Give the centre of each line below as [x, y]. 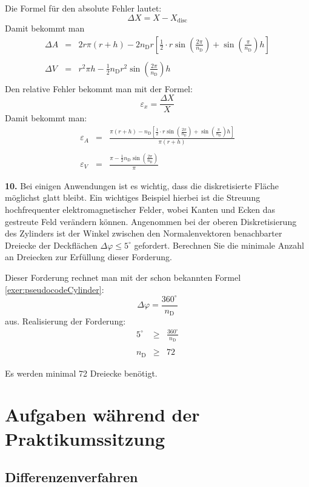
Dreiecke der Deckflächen [51, 245]
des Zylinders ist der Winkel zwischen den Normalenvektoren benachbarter [144, 233]
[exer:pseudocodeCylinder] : [55, 289]
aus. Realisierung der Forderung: [65, 321]
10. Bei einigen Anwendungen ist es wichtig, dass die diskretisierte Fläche [142, 185]
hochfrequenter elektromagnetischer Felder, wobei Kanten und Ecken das [140, 210]
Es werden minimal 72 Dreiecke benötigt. [81, 373]
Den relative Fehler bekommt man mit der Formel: [99, 88]
